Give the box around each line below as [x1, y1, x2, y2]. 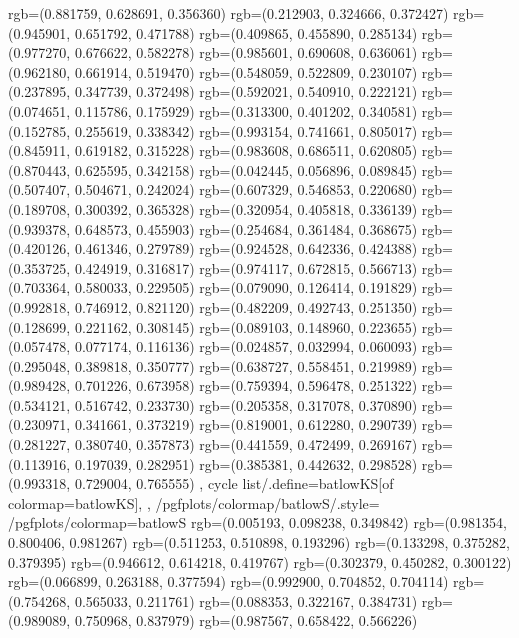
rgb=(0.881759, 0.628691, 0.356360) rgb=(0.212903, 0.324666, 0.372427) [8, 3, 449, 23]
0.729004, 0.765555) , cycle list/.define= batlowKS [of [74, 473, 394, 494]
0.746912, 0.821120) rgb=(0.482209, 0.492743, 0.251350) [74, 296, 418, 317]
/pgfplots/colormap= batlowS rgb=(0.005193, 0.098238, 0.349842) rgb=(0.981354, [8, 512, 507, 533]
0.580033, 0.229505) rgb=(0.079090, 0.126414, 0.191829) [74, 277, 418, 298]
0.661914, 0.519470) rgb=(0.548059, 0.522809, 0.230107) [74, 61, 418, 82]
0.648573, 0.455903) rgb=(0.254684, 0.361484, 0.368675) [74, 218, 418, 239]
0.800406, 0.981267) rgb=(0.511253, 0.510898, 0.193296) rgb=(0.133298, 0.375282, [8, 532, 510, 553]
